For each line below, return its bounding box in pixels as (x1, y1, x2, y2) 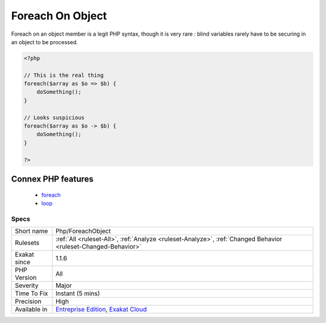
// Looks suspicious (24, 114, 85, 121)
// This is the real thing (24, 71, 104, 79)
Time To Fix (14, 289, 48, 298)
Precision (14, 297, 42, 305)
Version (14, 273, 37, 282)
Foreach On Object (11, 9, 107, 22)
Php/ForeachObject (55, 227, 111, 235)
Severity (14, 281, 39, 290)
